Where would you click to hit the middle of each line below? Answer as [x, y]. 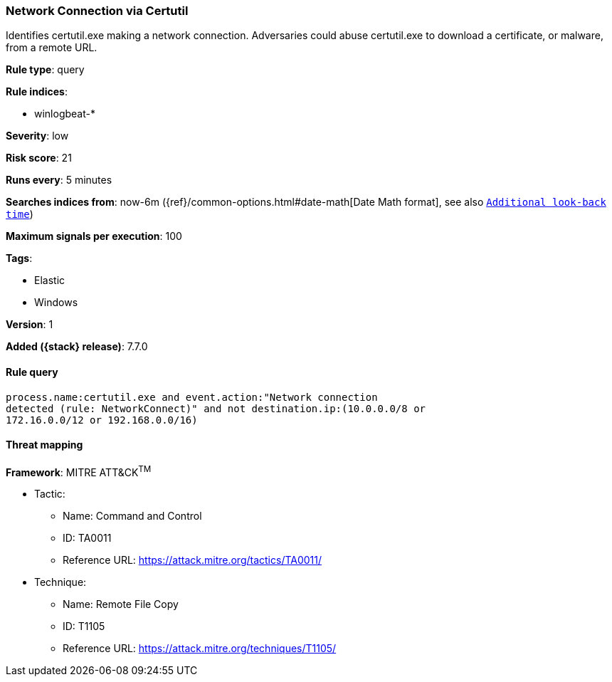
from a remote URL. [52, 48]
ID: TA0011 [87, 538]
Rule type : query [45, 70]
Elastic [50, 280]
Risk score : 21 [39, 158]
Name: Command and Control [132, 516]
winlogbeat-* [65, 114]
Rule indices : [37, 92]
